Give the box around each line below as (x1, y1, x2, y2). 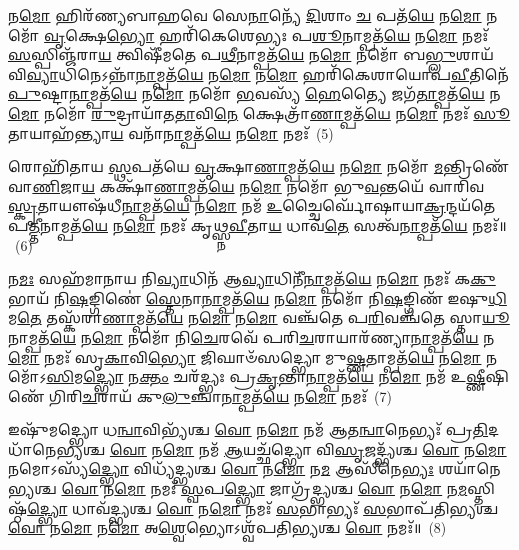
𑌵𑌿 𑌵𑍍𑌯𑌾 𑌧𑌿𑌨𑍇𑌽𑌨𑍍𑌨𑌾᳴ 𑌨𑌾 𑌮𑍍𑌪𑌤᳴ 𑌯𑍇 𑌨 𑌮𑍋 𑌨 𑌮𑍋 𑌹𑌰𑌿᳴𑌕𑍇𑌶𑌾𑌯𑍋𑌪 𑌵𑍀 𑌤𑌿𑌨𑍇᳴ (8, 63, 509, 84)
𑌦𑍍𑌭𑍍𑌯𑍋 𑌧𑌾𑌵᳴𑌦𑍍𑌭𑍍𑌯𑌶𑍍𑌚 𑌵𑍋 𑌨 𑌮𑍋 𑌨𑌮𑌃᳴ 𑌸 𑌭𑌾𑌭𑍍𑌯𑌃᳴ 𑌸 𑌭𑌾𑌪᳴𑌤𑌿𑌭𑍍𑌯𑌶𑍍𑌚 (27, 497, 499, 518)
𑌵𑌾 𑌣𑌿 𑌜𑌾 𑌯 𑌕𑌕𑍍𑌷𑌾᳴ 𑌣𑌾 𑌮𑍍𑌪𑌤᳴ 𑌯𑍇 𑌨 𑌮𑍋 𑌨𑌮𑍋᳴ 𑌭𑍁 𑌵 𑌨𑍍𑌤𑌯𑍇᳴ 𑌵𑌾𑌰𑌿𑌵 (8, 175, 485, 196)
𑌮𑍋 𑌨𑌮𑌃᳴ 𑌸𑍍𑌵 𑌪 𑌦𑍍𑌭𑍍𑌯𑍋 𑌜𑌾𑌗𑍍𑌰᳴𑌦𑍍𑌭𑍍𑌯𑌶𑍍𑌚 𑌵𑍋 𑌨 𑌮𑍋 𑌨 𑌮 (114, 478, 468, 499)
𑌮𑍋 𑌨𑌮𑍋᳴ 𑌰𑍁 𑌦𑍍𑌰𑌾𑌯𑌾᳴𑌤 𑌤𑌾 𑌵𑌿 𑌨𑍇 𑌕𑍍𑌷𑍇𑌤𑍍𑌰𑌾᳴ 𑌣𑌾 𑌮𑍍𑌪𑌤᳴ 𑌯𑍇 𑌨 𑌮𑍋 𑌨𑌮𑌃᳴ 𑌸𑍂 (8, 102, 511, 123)
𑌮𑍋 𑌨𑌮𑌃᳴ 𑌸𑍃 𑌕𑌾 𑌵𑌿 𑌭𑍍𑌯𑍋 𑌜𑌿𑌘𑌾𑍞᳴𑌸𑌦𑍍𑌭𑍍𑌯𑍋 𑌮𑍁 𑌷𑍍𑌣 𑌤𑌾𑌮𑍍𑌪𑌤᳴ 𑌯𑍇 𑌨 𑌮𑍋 (8, 346, 482, 367)
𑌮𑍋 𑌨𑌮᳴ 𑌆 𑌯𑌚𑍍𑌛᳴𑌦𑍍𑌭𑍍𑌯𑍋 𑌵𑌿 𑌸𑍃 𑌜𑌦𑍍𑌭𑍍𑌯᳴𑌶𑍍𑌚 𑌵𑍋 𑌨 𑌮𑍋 (162, 438, 507, 459)
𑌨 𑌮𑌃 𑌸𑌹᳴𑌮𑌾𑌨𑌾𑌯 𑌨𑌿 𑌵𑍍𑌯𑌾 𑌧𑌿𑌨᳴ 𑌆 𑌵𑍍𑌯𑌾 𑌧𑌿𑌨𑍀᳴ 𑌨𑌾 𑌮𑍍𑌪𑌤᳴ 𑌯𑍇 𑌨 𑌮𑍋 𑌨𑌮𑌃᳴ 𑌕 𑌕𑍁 (8, 268, 496, 289)
